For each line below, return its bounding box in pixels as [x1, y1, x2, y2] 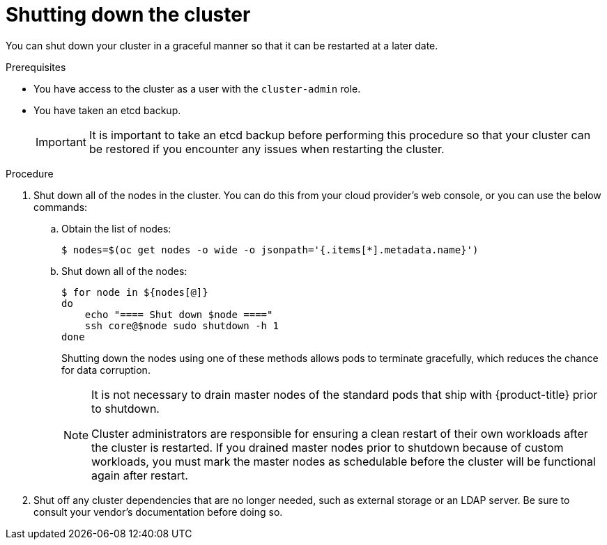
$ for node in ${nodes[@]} [61, 286, 208, 298]
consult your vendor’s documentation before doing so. [33, 505, 283, 518]
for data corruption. [61, 363, 151, 376]
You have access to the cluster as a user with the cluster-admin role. [33, 82, 361, 95]
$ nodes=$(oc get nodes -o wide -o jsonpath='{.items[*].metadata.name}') [61, 244, 479, 255]
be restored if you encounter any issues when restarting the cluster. [89, 141, 445, 156]
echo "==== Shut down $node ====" [84, 308, 273, 320]
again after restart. [91, 468, 188, 482]
